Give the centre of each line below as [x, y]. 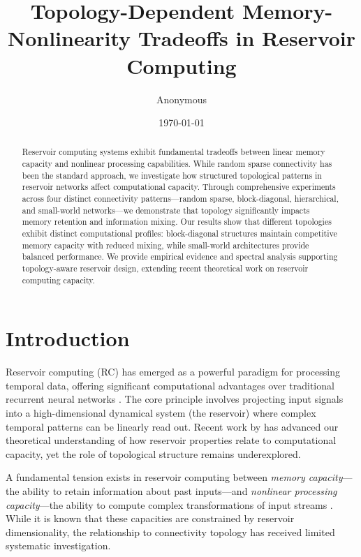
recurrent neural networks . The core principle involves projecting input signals [175, 399]
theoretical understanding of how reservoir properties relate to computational [171, 440]
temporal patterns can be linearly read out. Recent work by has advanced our [172, 426]
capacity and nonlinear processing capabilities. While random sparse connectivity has [177, 164]
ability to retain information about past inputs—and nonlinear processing [180, 491]
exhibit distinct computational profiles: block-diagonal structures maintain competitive [179, 233]
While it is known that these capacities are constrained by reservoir [150, 518]
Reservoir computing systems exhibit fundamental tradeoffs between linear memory [174, 152]
